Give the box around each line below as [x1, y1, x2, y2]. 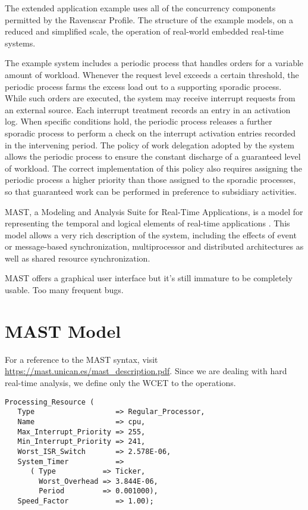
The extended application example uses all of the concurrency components [5, 2, 276, 14]
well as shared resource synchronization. [5, 251, 150, 264]
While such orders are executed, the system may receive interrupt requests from [5, 92, 296, 104]
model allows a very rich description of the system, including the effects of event [5, 228, 297, 241]
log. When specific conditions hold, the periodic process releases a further [5, 115, 272, 128]
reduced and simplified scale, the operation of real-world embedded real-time [5, 25, 284, 38]
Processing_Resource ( [5, 397, 95, 406]
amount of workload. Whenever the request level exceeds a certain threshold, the [5, 68, 299, 80]
